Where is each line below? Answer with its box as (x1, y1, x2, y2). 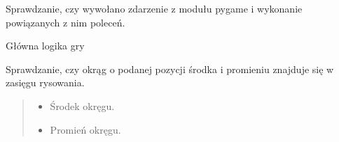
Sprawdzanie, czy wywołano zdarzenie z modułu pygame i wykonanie (6, 1, 303, 15)
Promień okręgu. (50, 122, 121, 136)
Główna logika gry (6, 38, 85, 53)
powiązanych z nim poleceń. (6, 15, 125, 29)
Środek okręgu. (50, 98, 115, 113)
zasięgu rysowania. (6, 75, 85, 90)
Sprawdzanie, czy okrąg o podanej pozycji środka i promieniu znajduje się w (6, 61, 334, 76)
